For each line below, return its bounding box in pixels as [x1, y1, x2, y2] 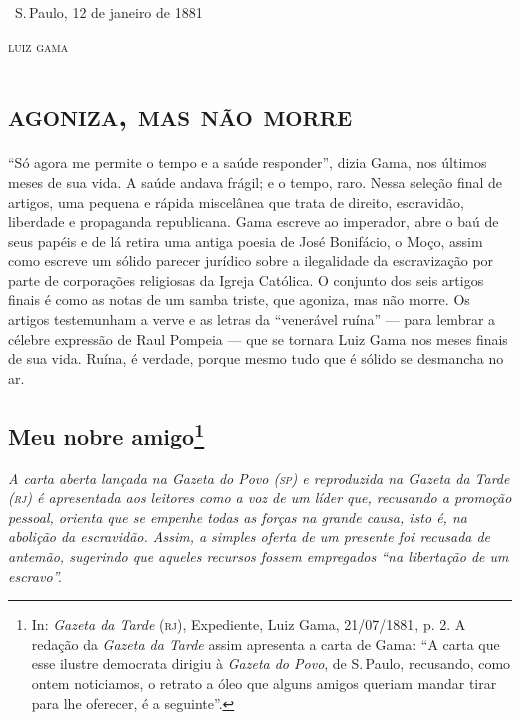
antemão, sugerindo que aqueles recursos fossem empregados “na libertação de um [8, 546, 509, 567]
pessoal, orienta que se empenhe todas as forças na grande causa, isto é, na [8, 506, 467, 527]
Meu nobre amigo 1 [8, 416, 205, 451]
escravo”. [8, 565, 62, 586]
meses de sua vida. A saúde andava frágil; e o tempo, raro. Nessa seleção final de [8, 171, 503, 192]
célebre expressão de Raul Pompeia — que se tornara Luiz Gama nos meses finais [8, 328, 508, 349]
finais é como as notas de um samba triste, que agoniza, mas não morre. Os [8, 289, 470, 310]
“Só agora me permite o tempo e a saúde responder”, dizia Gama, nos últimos [8, 152, 487, 173]
